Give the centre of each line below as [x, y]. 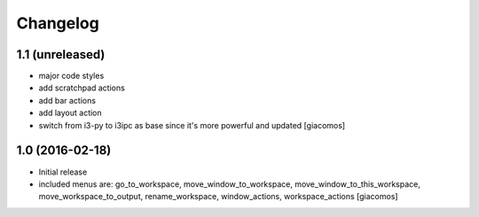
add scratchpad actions [82, 88]
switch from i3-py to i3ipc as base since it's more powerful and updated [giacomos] [192, 125]
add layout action [70, 113]
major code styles [71, 76]
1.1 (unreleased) [61, 54]
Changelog [58, 23]
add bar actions [67, 100]
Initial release [63, 172]
